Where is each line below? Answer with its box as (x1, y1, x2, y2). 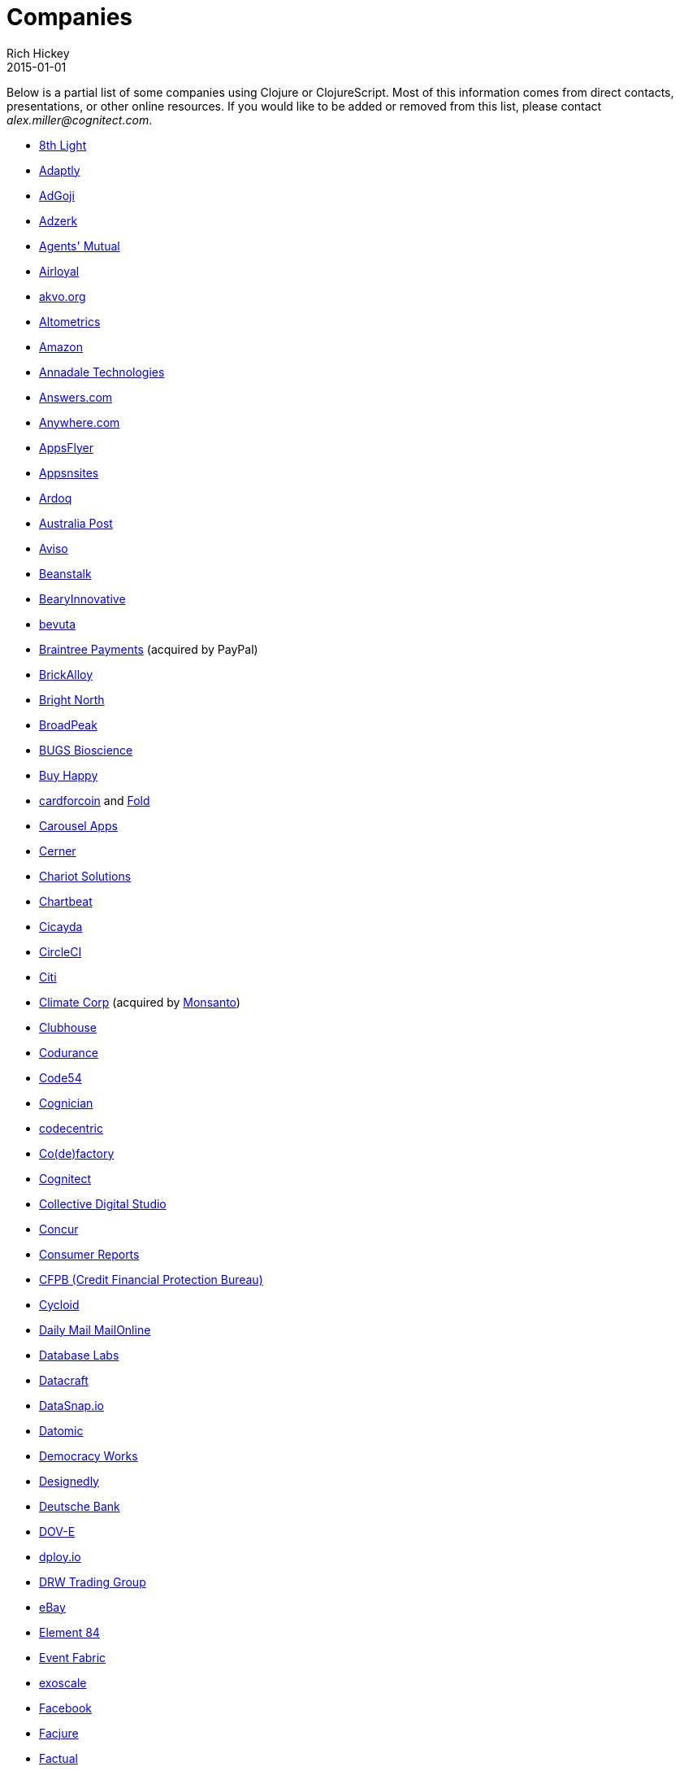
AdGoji (39, 188, 75, 202)
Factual (39, 1751, 78, 1765)
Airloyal (39, 263, 80, 278)
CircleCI (39, 944, 82, 959)
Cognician (39, 1095, 93, 1110)
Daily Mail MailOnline (39, 1322, 151, 1337)
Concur (39, 1221, 79, 1236)
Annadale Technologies (39, 364, 165, 379)
